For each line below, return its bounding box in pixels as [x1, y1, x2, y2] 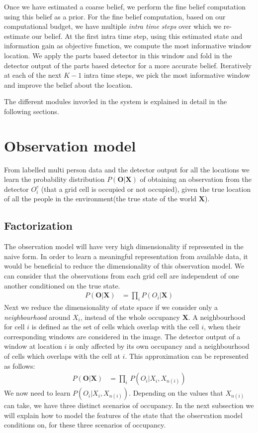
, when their [204, 321, 241, 332]
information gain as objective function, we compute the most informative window [4, 40, 252, 51]
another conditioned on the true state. [4, 280, 120, 290]
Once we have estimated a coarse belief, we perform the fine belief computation [4, 1, 246, 11]
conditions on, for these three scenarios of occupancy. [4, 420, 166, 430]
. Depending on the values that [129, 388, 223, 398]
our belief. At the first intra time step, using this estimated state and [32, 30, 243, 41]
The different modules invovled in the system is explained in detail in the [4, 96, 227, 107]
